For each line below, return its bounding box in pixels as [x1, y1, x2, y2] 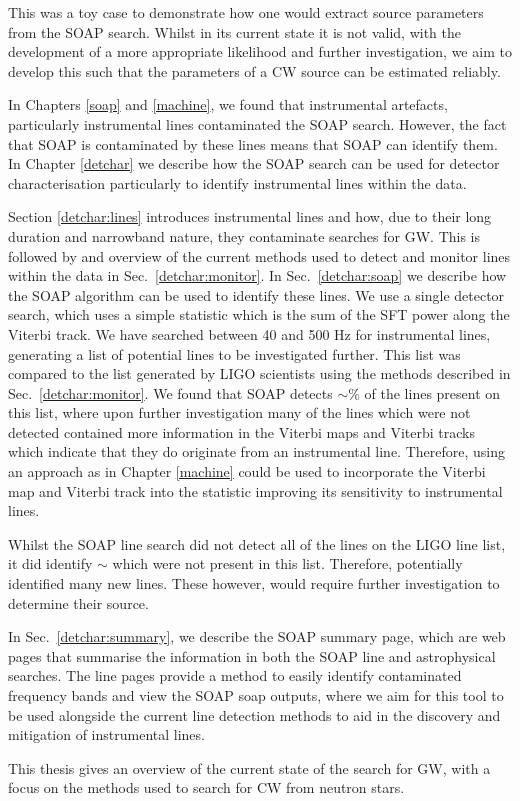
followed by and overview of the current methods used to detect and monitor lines [8, 245, 511, 266]
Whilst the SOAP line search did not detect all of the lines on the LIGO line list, [8, 533, 506, 554]
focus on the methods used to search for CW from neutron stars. [8, 777, 405, 798]
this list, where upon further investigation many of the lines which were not [8, 402, 471, 423]
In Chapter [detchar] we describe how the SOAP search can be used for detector [8, 153, 500, 174]
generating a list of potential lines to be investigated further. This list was [8, 343, 461, 364]
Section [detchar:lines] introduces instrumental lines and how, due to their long [8, 206, 492, 227]
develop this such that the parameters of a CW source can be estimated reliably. [8, 60, 501, 81]
